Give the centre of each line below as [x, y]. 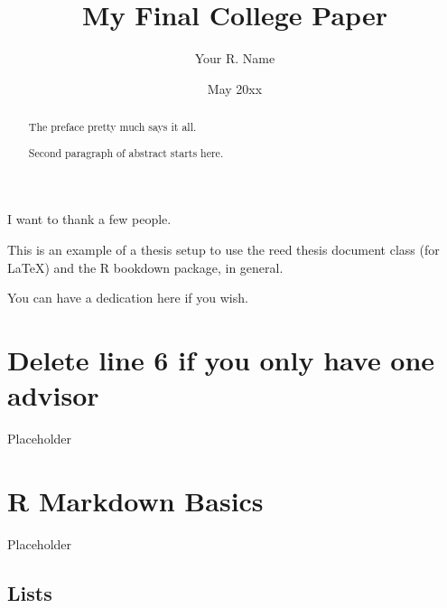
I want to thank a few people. [89, 219]
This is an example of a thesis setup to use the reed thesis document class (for [223, 249]
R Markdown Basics [135, 500]
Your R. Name [235, 58]
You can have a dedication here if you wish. [128, 298]
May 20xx [235, 88]
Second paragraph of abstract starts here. [126, 152]
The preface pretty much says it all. [112, 127]
